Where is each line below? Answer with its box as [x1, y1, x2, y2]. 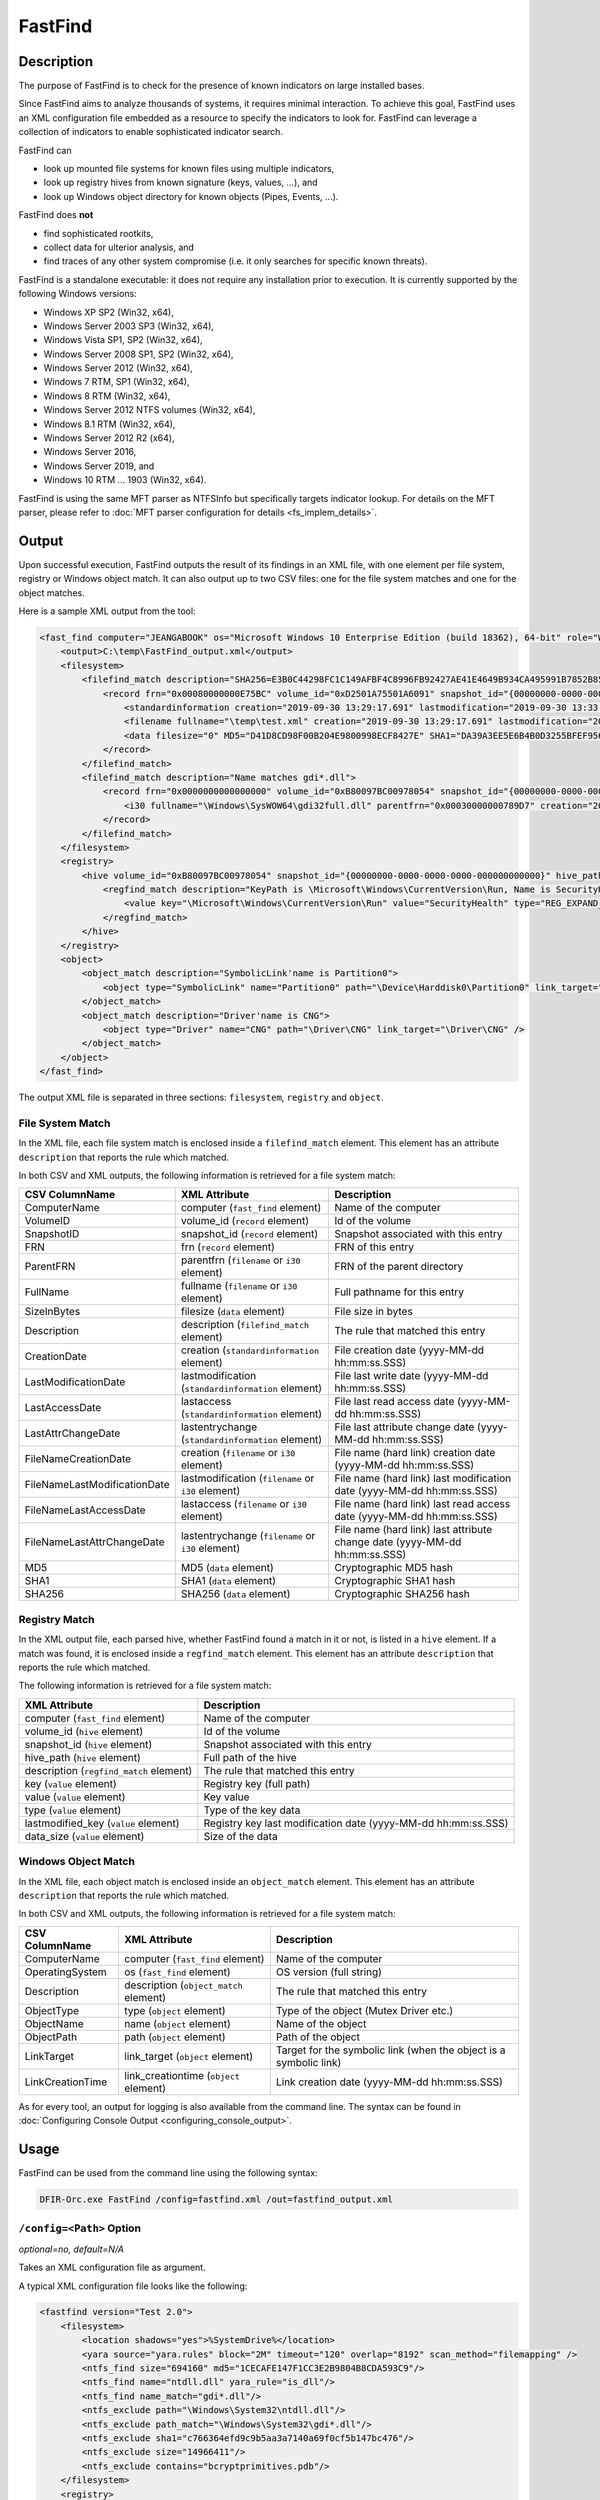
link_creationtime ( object [124, 2068, 240, 2082]
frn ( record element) [180, 1240, 275, 1254]
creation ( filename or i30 [180, 1446, 296, 1460]
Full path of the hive [203, 1750, 297, 1764]
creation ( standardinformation [180, 1343, 320, 1357]
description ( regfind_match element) [24, 1763, 193, 1777]
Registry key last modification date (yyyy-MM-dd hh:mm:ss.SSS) [203, 1816, 509, 1830]
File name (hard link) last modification [334, 1471, 512, 1485]
